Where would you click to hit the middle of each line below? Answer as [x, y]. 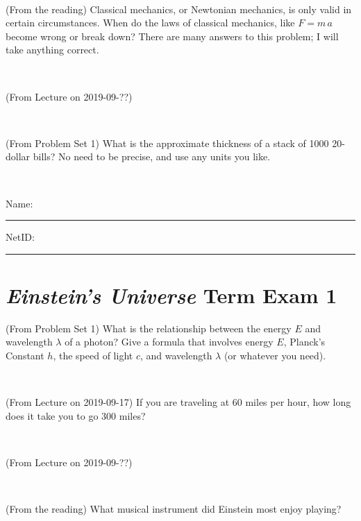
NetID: [20, 237]
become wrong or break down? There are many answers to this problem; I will [172, 36]
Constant [25, 356]
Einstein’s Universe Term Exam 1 [171, 295]
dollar [18, 156]
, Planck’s [304, 342]
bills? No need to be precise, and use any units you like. [152, 156]
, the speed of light [93, 356]
